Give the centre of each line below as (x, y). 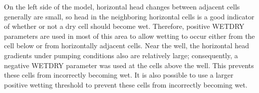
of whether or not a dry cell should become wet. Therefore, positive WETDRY (124, 26)
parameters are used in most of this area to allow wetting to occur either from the (129, 36)
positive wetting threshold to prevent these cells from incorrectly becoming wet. (126, 84)
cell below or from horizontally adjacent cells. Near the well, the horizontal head (127, 46)
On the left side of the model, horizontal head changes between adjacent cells (122, 6)
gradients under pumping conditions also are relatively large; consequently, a (121, 55)
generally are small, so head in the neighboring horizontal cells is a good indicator (129, 16)
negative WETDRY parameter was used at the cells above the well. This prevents (129, 65)
